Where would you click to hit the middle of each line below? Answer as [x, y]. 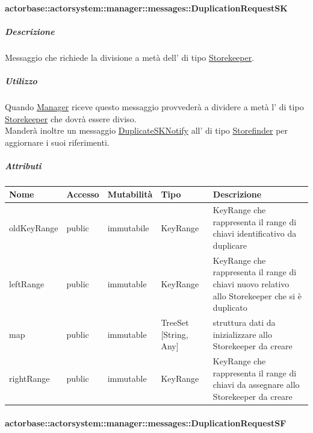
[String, [175, 334]
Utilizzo [21, 80]
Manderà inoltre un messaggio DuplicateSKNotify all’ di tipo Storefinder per [147, 130]
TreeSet [175, 322]
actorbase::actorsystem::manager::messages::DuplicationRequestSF [146, 422]
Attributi [23, 165]
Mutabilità [130, 194]
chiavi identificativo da [255, 233]
